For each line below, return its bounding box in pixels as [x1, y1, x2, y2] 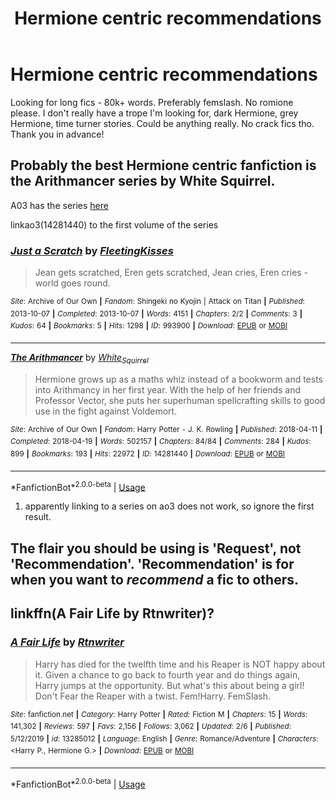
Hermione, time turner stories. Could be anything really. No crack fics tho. [10, 117, 315, 129]
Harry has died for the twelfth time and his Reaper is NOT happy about [34, 658, 326, 670]
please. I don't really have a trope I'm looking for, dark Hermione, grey [10, 107, 299, 119]
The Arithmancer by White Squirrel [10, 352, 149, 366]
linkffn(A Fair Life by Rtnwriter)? [10, 605, 215, 622]
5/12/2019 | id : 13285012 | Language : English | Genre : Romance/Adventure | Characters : [10, 733, 319, 744]
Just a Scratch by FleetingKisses [10, 243, 174, 257]
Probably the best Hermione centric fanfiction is [10, 157, 317, 174]
